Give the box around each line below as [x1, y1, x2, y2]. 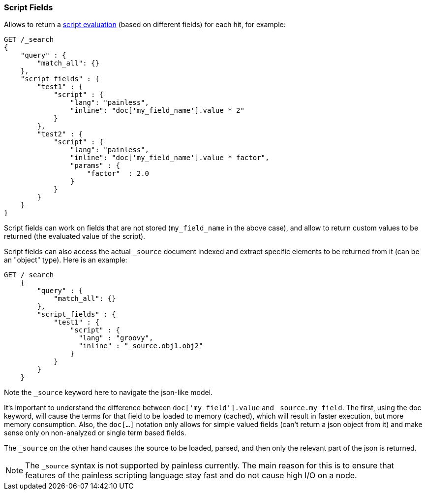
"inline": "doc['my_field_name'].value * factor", [70, 154, 270, 162]
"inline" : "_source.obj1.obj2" [78, 342, 203, 350]
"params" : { [70, 162, 121, 170]
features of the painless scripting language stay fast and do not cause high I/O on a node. [25, 470, 357, 481]
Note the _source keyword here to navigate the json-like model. [4, 388, 213, 397]
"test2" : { [37, 130, 83, 138]
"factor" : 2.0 [87, 169, 150, 178]
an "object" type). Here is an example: [4, 256, 127, 264]
